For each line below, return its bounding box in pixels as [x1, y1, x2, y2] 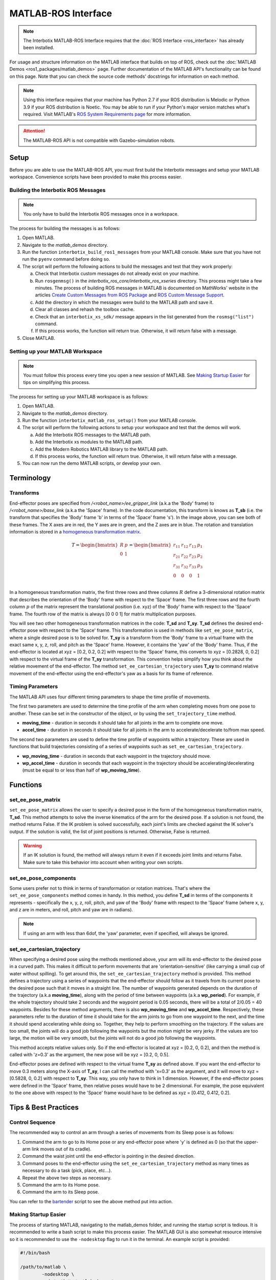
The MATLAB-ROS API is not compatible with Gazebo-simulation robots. [23, 137, 176, 143]
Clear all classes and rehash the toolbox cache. [35, 306, 135, 312]
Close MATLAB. [22, 335, 56, 341]
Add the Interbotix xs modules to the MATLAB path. [35, 439, 143, 445]
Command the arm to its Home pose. [22, 1182, 100, 1188]
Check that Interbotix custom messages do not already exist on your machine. [35, 270, 200, 276]
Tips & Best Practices [9, 1103, 79, 1112]
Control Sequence [9, 1119, 56, 1126]
